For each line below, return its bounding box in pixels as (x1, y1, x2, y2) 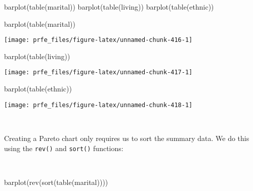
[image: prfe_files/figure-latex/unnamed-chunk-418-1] (4, 101, 193, 109)
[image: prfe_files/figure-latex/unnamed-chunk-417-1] (4, 69, 193, 76)
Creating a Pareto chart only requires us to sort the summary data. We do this (4, 132, 249, 143)
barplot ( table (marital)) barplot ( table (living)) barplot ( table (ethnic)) (4, 2, 214, 12)
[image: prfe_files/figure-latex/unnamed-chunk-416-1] (4, 36, 193, 44)
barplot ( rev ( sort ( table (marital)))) (4, 176, 108, 187)
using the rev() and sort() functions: (4, 142, 123, 153)
